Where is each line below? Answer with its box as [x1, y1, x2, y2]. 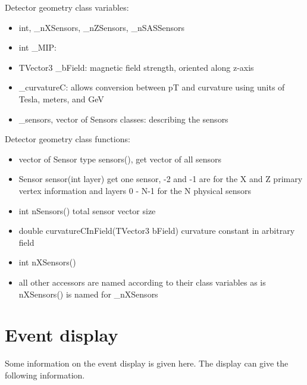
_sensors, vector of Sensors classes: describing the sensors [18, 112, 228, 125]
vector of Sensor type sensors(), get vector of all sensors [18, 152, 221, 165]
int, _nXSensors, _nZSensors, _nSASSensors [18, 21, 185, 33]
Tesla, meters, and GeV [18, 92, 104, 105]
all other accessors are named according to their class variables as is [18, 276, 266, 288]
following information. [5, 368, 85, 381]
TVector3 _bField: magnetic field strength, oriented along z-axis [18, 61, 254, 73]
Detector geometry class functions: [5, 133, 130, 145]
